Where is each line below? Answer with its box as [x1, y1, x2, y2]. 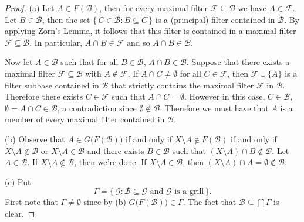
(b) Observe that [5, 132, 65, 145]
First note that [5, 196, 58, 208]
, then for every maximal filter [99, 2, 208, 13]
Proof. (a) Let [5, 2, 55, 13]
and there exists [87, 144, 144, 156]
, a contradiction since [57, 101, 137, 114]
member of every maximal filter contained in [5, 113, 165, 125]
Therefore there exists [5, 90, 83, 103]
